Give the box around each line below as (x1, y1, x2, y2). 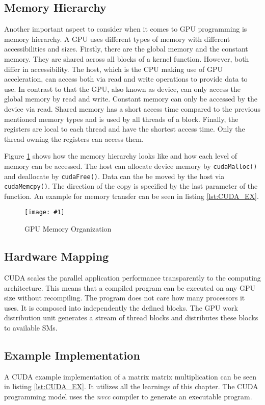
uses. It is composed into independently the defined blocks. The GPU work (4, 302, 238, 313)
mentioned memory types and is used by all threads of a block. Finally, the (4, 113, 238, 124)
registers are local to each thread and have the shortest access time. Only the (4, 123, 245, 134)
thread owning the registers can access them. (4, 133, 144, 144)
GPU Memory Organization (24, 223, 112, 234)
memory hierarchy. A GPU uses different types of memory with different (4, 33, 230, 44)
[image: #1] (24, 209, 65, 216)
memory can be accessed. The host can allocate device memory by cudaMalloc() (4, 160, 257, 171)
